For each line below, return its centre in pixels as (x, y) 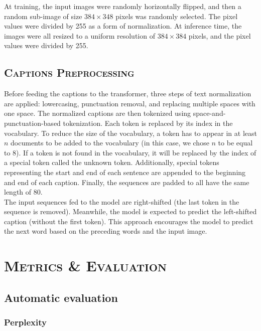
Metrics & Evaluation (85, 266)
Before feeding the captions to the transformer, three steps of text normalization (128, 94)
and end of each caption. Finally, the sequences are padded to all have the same (127, 182)
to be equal (235, 143)
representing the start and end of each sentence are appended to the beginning (125, 172)
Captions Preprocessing (69, 72)
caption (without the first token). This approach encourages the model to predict (129, 221)
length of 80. (23, 192)
